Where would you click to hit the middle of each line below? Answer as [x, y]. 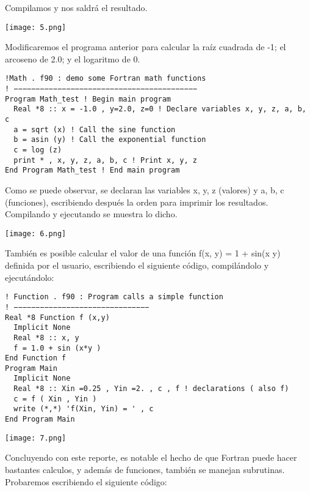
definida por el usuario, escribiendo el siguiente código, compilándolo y [137, 265]
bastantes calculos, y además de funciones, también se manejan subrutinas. [145, 469]
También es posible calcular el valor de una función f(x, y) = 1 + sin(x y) [143, 253]
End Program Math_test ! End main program [92, 170]
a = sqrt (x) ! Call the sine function [95, 129]
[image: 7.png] [36, 438]
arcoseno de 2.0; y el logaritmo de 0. [73, 58]
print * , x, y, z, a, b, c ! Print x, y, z [105, 160]
